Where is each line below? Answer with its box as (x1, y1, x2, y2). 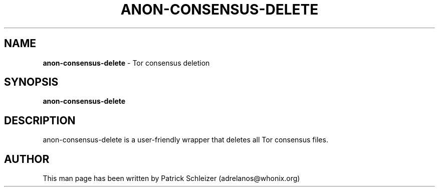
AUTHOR (4, 152, 50, 165)
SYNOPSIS (4, 76, 59, 89)
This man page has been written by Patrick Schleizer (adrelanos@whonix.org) (43, 174, 300, 183)
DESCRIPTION (4, 114, 76, 127)
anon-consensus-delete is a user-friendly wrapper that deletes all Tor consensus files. (43, 135, 328, 144)
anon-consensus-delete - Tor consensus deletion (43, 58, 210, 67)
